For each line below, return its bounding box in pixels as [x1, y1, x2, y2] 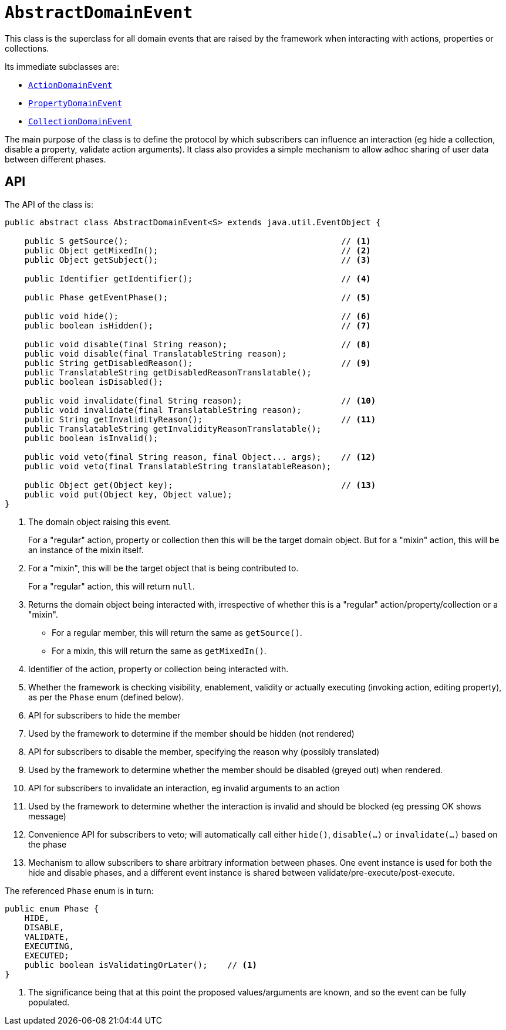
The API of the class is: [5, 199, 93, 209]
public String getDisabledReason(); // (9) [24, 358, 371, 368]
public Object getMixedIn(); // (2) [24, 245, 371, 255]
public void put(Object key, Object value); [24, 489, 232, 499]
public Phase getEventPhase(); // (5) [24, 292, 371, 302]
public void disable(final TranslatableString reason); [24, 348, 287, 358]
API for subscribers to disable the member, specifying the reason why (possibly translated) [28, 746, 380, 757]
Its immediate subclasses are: [5, 61, 120, 72]
